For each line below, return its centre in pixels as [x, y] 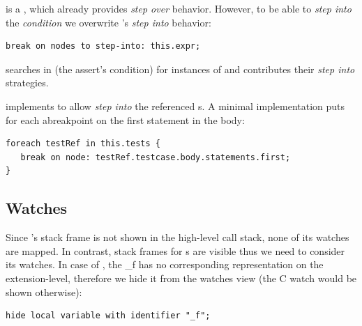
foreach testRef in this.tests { [83, 144]
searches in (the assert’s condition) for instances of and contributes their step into [180, 69]
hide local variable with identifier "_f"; [108, 316]
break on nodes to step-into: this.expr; [103, 46]
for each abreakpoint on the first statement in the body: [125, 119]
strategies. [27, 83]
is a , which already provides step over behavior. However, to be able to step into [179, 8]
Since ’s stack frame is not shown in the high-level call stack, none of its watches [178, 237]
